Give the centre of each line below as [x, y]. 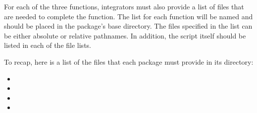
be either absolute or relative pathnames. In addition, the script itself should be [125, 35]
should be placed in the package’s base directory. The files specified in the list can [128, 26]
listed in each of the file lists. [48, 45]
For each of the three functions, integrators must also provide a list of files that [124, 6]
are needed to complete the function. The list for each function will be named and [128, 16]
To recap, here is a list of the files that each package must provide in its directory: [129, 61]
